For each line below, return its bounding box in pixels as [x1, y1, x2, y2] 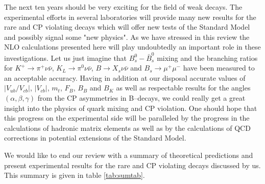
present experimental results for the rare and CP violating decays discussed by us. [4, 159, 261, 170]
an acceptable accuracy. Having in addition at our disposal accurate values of [4, 72, 246, 83]
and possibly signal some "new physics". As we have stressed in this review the [4, 31, 250, 42]
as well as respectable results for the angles [116, 82, 251, 93]
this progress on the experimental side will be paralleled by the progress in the [4, 112, 250, 123]
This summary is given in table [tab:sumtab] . [4, 170, 145, 180]
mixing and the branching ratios [157, 52, 258, 63]
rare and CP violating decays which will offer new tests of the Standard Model [4, 21, 250, 32]
